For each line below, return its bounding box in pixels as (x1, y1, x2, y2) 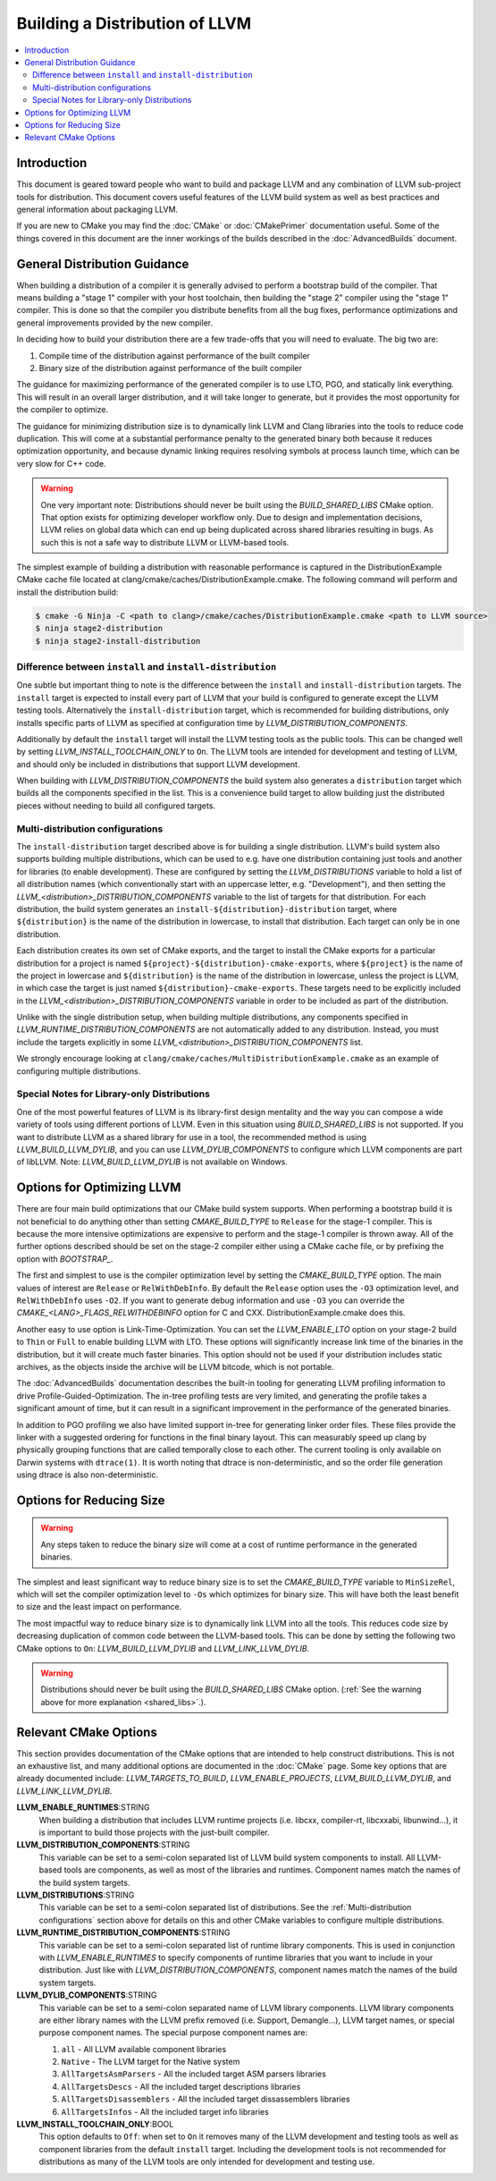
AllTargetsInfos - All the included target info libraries (61, 2106, 270, 2117)
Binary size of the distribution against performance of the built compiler (38, 363, 303, 373)
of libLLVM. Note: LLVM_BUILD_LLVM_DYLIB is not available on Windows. (16, 1156, 288, 1167)
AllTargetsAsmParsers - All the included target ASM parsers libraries (61, 2068, 326, 2079)
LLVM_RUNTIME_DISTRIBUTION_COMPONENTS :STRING (16, 1927, 231, 1938)
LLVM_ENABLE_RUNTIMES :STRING (16, 1802, 150, 1813)
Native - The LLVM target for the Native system (61, 2057, 240, 2067)
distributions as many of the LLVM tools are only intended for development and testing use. (38, 2156, 375, 2168)
